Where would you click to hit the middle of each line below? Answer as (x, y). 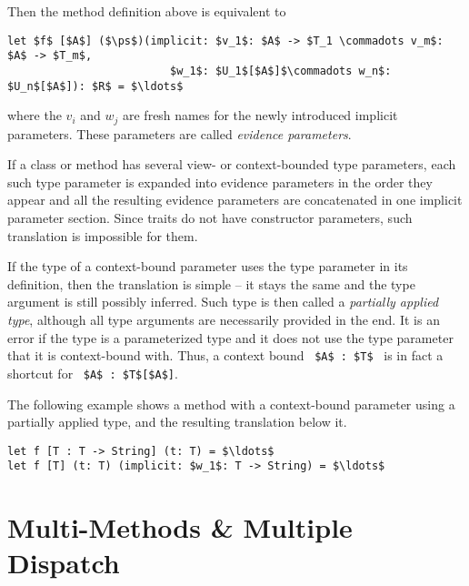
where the (35, 115)
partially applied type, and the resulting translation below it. (177, 422)
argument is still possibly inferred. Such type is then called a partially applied (223, 302)
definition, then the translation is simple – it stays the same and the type (211, 283)
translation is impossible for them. (103, 235)
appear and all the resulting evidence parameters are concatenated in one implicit (235, 200)
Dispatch (64, 563)
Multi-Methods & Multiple (180, 527)
